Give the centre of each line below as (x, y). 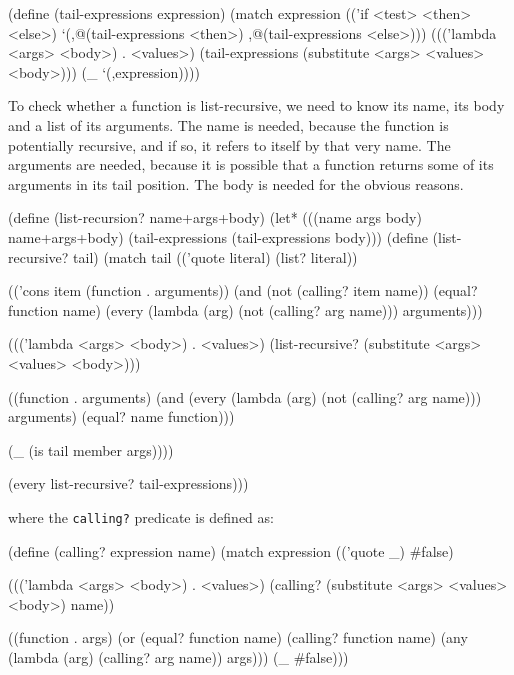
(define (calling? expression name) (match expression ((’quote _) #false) (231, 550)
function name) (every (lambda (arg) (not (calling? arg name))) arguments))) (245, 309)
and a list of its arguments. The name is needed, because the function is (228, 124)
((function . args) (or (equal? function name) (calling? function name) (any (238, 637)
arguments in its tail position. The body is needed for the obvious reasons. (236, 183)
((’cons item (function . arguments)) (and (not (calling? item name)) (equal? (243, 290)
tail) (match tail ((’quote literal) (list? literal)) (215, 256)
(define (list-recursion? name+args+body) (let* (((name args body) (215, 217)
